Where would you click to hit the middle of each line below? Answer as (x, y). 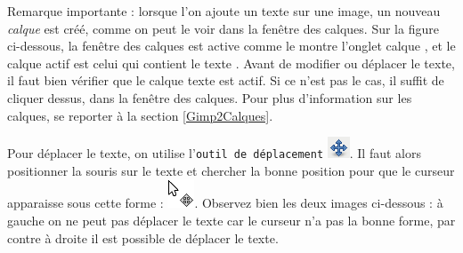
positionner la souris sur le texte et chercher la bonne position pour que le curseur (231, 170)
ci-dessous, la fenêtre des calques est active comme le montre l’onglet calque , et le (231, 46)
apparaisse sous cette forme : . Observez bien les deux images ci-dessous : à (225, 203)
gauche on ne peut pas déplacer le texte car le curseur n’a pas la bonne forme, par (231, 220)
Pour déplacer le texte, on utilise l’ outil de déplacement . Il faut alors (214, 153)
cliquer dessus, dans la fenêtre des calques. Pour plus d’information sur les (210, 97)
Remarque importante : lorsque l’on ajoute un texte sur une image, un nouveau (224, 11)
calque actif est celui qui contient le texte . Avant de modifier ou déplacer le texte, (231, 63)
